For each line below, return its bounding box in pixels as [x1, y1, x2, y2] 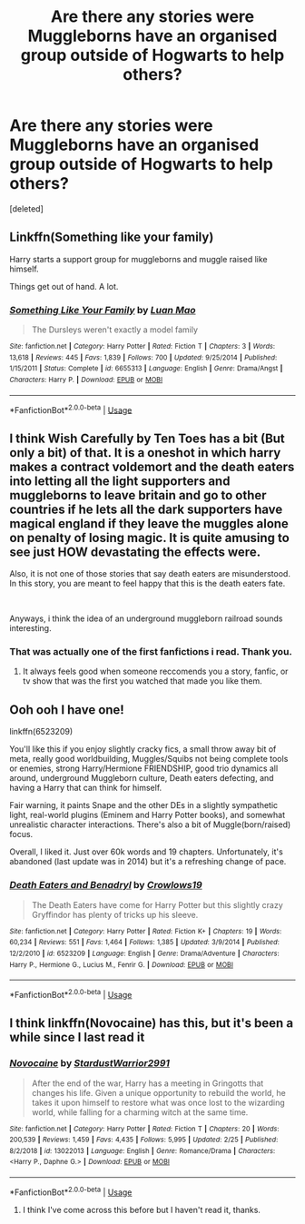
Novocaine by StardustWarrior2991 [9, 1057, 171, 1070]
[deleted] [9, 202, 44, 214]
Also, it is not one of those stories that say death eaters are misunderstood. [9, 568, 290, 579]
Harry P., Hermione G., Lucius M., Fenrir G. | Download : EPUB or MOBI [9, 960, 234, 969]
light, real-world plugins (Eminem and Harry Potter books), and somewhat [9, 810, 286, 821]
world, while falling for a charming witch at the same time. [31, 1106, 249, 1118]
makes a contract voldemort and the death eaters [9, 459, 295, 474]
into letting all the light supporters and [9, 473, 231, 489]
